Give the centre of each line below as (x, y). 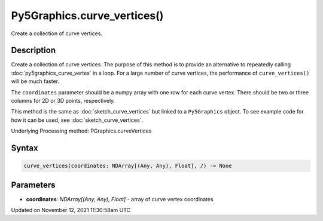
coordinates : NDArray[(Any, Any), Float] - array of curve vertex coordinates (120, 199)
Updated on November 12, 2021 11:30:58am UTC (71, 210)
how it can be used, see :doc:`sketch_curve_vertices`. (77, 120)
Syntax (25, 148)
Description (33, 50)
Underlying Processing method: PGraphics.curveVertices (81, 131)
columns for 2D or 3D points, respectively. (63, 101)
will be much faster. (35, 81)
